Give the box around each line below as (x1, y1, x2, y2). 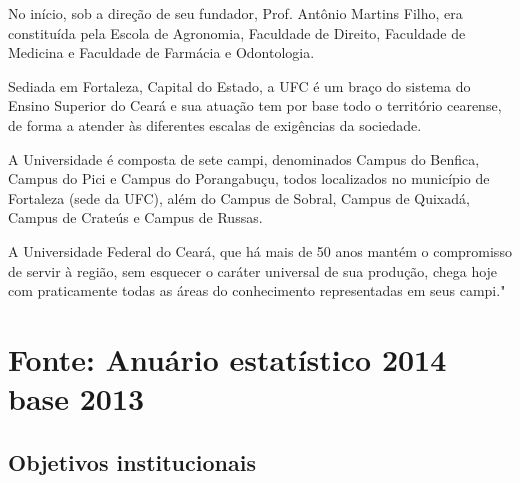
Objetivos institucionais (8, 446, 256, 477)
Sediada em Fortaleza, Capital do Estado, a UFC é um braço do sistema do (8, 75, 471, 96)
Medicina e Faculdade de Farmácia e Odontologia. (8, 42, 315, 63)
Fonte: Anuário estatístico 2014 (8, 338, 447, 379)
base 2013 (8, 378, 145, 419)
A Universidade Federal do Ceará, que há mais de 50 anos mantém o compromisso (8, 240, 512, 261)
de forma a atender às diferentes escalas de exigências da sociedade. (8, 114, 422, 135)
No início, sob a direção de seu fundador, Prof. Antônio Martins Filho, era (8, 3, 463, 23)
